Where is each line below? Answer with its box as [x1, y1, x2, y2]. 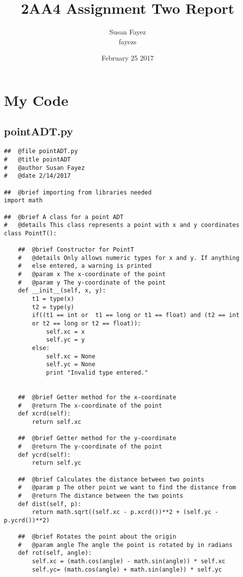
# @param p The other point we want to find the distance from [18, 484, 236, 491]
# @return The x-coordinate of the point [18, 402, 162, 409]
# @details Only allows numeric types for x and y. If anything [18, 254, 240, 261]
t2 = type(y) [32, 303, 75, 311]
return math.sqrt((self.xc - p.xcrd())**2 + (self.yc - [32, 509, 218, 516]
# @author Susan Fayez [4, 164, 85, 171]
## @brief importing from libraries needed [4, 189, 152, 196]
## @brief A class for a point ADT [4, 213, 124, 221]
